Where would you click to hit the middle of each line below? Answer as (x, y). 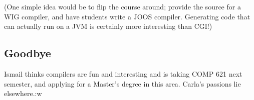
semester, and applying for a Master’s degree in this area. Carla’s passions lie (122, 83)
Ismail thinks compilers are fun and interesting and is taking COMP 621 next (123, 73)
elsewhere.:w (23, 93)
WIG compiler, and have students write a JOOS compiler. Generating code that (127, 16)
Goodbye (28, 53)
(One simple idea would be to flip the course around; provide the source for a (122, 6)
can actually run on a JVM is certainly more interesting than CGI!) (108, 26)
